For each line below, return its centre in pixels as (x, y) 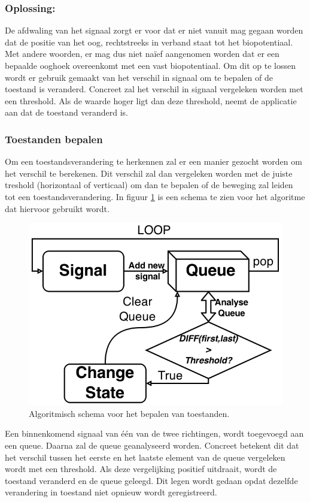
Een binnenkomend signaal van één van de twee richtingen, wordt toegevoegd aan (154, 433)
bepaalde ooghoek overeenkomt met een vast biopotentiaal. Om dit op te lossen (150, 65)
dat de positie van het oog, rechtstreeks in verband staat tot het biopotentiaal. (149, 42)
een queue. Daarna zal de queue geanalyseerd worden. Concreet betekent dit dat (152, 445)
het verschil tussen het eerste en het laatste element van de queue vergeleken (145, 457)
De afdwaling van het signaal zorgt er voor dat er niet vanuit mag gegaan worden (154, 30)
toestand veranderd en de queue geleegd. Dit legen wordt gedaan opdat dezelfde (151, 480)
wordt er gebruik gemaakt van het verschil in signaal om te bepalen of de (139, 77)
